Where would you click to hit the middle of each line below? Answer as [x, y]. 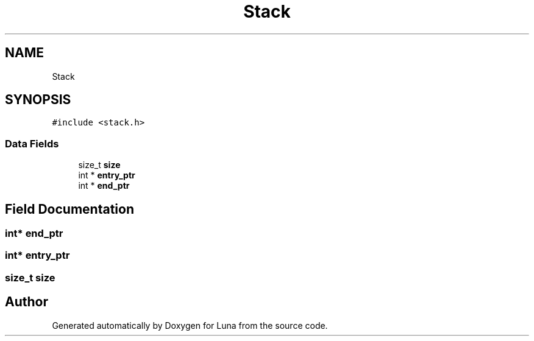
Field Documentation [69, 209]
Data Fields [32, 143]
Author [27, 302]
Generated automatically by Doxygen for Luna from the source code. [190, 325]
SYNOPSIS [38, 100]
